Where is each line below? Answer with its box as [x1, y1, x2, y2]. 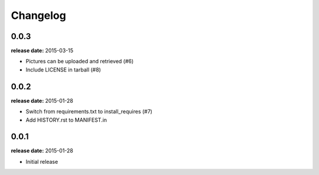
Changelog [11, 9, 66, 22]
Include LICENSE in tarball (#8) [25, 66, 102, 73]
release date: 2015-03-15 [11, 47, 74, 54]
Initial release [25, 158, 58, 165]
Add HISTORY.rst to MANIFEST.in [25, 116, 108, 124]
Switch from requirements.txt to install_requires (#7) [25, 108, 153, 115]
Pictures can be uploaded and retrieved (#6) [25, 58, 134, 65]
